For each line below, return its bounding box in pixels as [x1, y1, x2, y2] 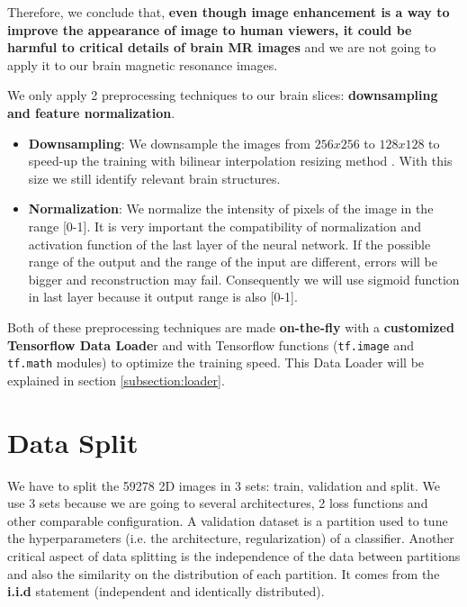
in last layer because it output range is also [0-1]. [28, 287, 298, 306]
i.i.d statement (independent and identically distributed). [7, 582, 325, 601]
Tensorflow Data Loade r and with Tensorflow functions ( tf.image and [7, 335, 414, 354]
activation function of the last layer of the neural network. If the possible [28, 234, 431, 253]
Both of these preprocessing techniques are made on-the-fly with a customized [7, 317, 454, 336]
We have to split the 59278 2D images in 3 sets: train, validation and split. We [7, 476, 440, 494]
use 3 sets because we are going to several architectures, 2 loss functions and [7, 494, 428, 512]
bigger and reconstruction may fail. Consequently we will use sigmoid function [28, 269, 460, 288]
